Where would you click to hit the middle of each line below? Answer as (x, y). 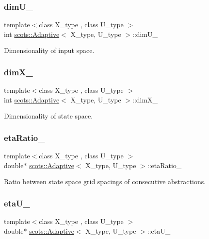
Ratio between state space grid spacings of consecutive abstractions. (105, 181)
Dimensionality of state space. (48, 116)
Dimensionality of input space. (49, 50)
